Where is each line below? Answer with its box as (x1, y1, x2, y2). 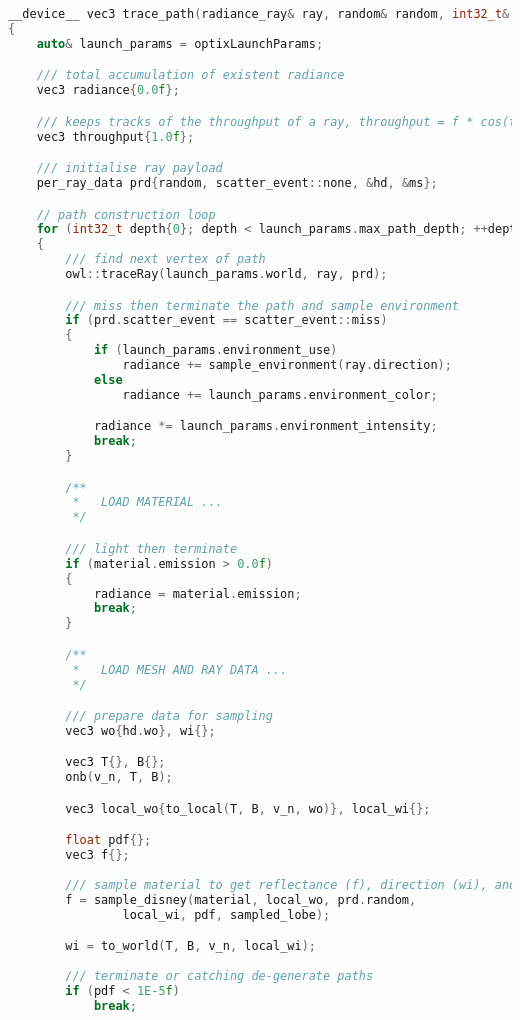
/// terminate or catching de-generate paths (65, 969, 374, 984)
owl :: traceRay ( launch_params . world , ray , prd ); (65, 267, 388, 281)
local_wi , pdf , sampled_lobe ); (122, 907, 331, 922)
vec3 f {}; (65, 848, 130, 863)
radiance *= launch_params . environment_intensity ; (93, 419, 438, 434)
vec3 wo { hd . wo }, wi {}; (65, 723, 216, 738)
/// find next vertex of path (65, 252, 266, 267)
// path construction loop (36, 207, 216, 222)
